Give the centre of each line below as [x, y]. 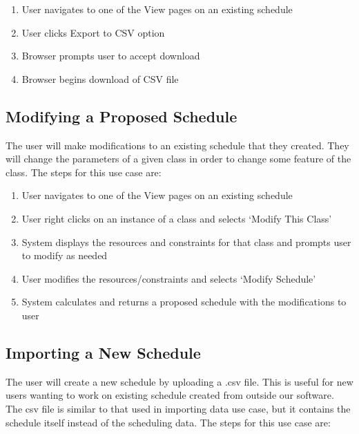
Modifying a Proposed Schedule [122, 116]
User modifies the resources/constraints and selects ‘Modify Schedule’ [169, 278]
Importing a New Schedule [103, 352]
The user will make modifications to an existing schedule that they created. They [177, 145]
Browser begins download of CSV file [100, 78]
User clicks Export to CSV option [93, 32]
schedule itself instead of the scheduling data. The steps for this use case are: [168, 422]
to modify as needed [65, 255]
